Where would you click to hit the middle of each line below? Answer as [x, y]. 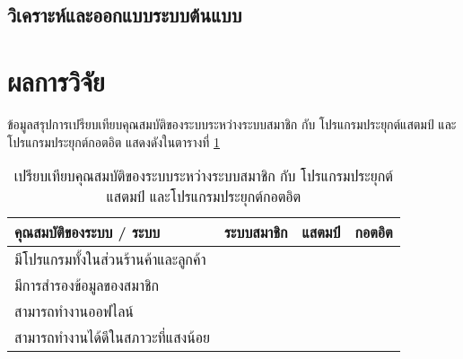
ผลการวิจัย [56, 80]
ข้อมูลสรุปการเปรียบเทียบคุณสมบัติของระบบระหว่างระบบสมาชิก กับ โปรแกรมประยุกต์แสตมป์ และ [232, 123]
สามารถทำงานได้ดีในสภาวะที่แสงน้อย [113, 337]
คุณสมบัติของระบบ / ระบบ [87, 232]
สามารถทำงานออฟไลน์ [74, 311]
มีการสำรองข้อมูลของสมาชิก [87, 285]
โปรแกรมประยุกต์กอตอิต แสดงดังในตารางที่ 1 [114, 141]
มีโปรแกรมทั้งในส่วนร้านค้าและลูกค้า [110, 259]
